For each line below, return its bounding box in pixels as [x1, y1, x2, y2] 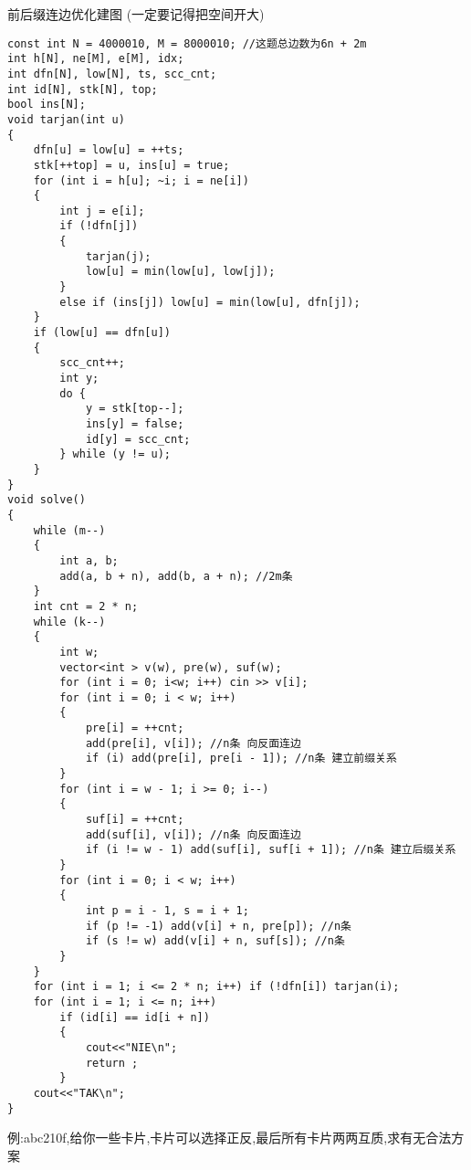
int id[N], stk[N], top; [7, 82, 158, 96]
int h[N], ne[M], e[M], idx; [7, 52, 184, 66]
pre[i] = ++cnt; [85, 722, 184, 735]
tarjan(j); [85, 249, 152, 263]
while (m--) [33, 523, 106, 537]
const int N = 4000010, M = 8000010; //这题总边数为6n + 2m [7, 37, 367, 50]
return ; [85, 1056, 139, 1070]
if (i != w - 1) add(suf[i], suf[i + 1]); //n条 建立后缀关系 [85, 843, 456, 857]
